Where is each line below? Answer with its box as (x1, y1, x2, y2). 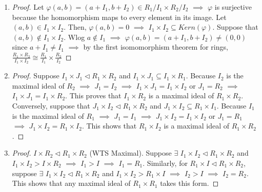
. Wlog (64, 31, 85, 42)
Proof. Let (12, 2, 44, 12)
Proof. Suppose (12, 70, 59, 81)
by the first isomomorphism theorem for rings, (83, 41, 228, 52)
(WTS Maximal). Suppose (89, 147, 172, 158)
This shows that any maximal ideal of (12, 178, 131, 188)
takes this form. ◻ (160, 178, 219, 188)
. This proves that (65, 90, 122, 101)
